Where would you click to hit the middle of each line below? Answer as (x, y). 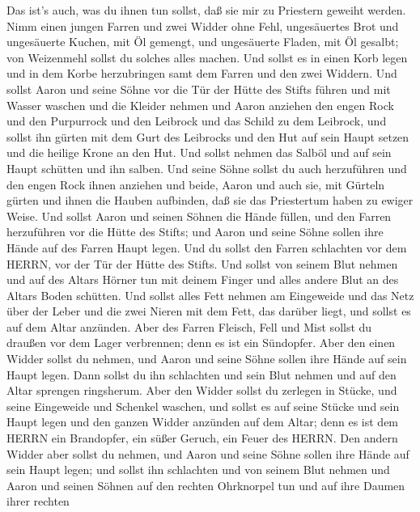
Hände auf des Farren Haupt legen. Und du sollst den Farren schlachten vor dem (207, 247)
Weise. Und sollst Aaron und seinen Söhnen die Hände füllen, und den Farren (199, 216)
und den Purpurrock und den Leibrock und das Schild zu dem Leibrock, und (197, 121)
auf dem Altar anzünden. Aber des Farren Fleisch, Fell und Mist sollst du (189, 326)
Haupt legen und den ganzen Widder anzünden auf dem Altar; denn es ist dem (203, 422)
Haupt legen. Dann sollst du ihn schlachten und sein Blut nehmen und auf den (202, 374)
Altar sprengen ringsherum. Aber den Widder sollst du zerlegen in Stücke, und (202, 390)
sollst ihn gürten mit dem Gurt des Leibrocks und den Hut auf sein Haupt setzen (208, 136)
